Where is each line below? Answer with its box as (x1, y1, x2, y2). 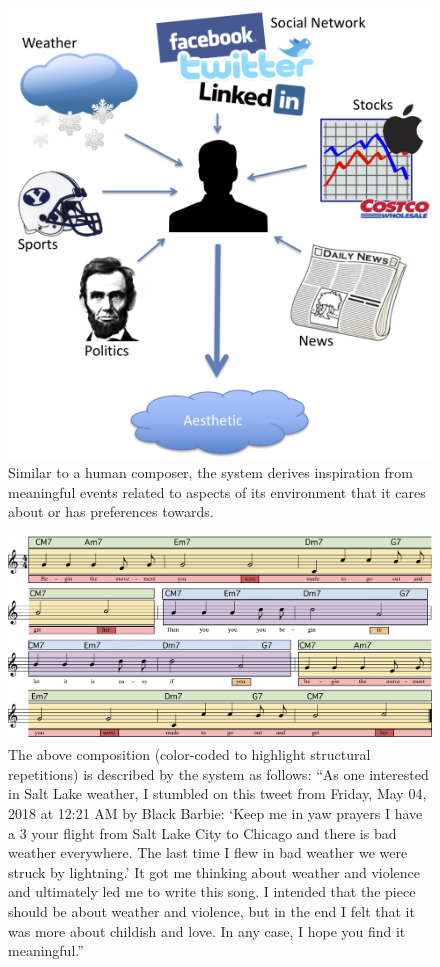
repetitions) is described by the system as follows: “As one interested (8, 763, 429, 784)
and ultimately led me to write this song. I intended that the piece (8, 881, 416, 902)
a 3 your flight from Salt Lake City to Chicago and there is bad (8, 822, 397, 843)
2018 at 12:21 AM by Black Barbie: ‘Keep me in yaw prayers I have (8, 803, 423, 824)
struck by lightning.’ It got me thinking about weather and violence (8, 861, 421, 882)
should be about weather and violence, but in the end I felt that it (8, 901, 415, 922)
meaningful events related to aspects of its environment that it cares (8, 481, 426, 502)
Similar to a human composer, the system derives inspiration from (8, 461, 414, 482)
